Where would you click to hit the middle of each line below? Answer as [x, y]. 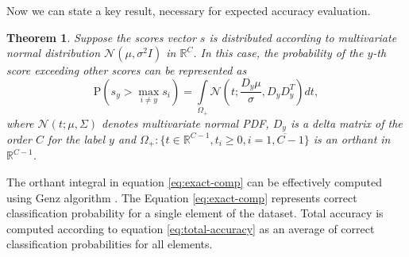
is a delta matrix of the [346, 123]
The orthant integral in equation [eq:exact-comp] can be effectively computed [194, 182]
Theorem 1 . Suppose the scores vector [101, 37]
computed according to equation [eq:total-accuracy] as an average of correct [191, 228]
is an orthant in [352, 138]
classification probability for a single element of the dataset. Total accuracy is [195, 213]
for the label [76, 138]
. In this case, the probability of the [278, 53]
